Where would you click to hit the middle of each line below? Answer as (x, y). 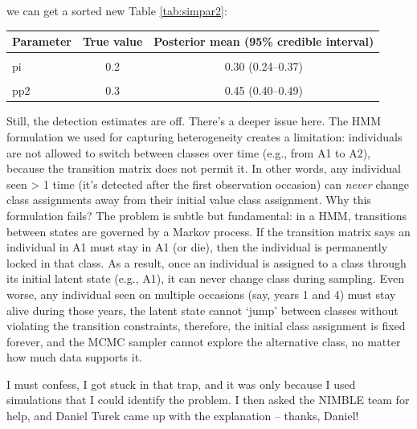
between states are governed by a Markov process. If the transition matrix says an (208, 231)
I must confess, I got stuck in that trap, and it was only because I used (181, 384)
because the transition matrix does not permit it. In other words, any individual (204, 168)
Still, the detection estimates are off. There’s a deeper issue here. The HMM (194, 121)
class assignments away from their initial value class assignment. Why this (189, 200)
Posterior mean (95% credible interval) (264, 41)
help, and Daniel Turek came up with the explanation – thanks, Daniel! (183, 416)
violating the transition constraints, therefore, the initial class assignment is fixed (206, 326)
